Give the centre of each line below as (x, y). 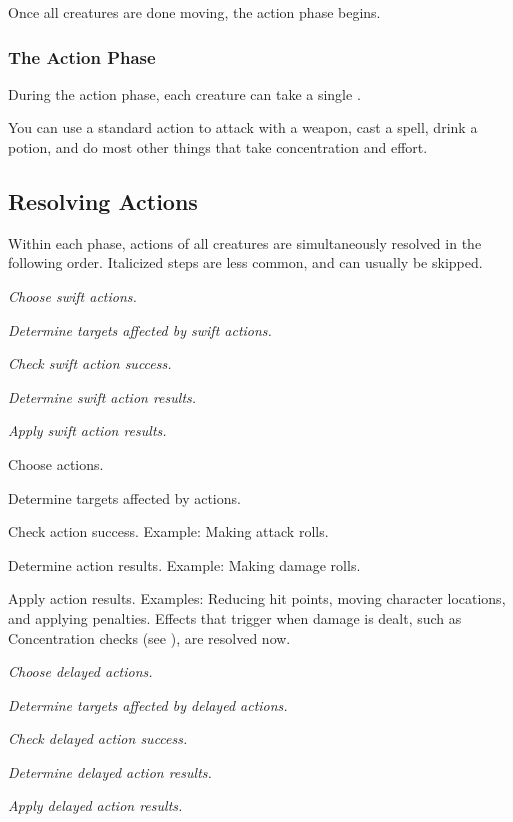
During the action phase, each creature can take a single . (184, 93)
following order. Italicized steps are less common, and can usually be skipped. (245, 262)
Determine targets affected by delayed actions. (148, 704)
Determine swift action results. (102, 396)
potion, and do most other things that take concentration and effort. (218, 147)
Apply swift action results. (87, 430)
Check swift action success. (90, 363)
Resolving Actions (103, 200)
